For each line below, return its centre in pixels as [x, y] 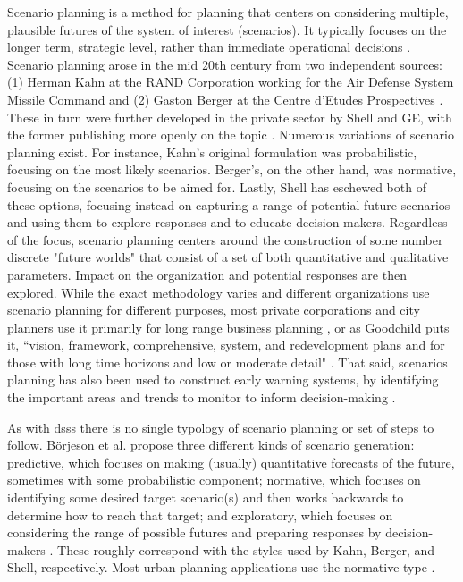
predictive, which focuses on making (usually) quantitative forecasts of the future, [231, 462]
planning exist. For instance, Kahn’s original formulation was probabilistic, [212, 152]
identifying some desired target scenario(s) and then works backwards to [206, 498]
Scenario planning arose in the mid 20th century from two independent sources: [225, 64]
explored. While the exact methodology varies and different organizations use [219, 292]
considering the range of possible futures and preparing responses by [194, 532]
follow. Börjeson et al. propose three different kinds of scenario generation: [211, 445]
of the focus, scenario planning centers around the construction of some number [225, 239]
